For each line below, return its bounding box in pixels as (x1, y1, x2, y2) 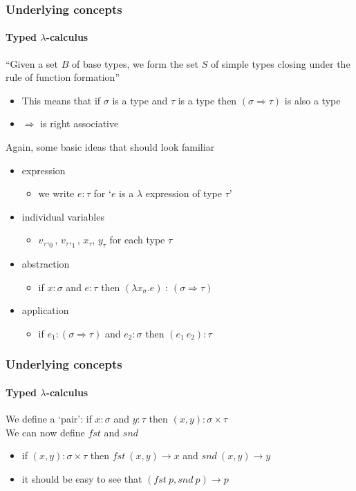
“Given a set (6, 56, 58, 71)
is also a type (284, 93, 341, 107)
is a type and (112, 93, 168, 107)
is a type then (178, 93, 237, 107)
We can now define (6, 425, 85, 439)
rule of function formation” (6, 70, 120, 84)
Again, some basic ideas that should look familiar (6, 140, 215, 154)
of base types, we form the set (71, 56, 198, 71)
